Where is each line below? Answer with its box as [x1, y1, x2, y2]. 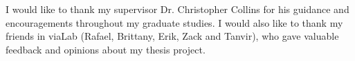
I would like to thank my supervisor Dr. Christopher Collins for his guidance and [6, 2, 349, 16]
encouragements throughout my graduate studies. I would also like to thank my [6, 15, 343, 29]
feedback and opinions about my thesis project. [6, 42, 206, 56]
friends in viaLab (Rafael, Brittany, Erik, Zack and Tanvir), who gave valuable [6, 29, 339, 43]
